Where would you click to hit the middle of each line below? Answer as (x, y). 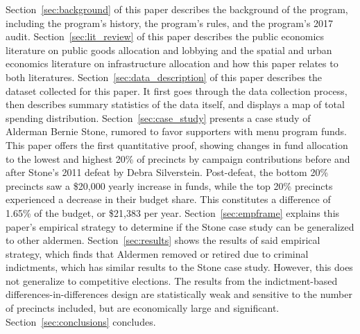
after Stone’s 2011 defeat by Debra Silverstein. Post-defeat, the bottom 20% (167, 172)
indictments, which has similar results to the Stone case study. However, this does (179, 267)
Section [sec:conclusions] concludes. (81, 321)
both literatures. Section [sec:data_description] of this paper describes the (164, 77)
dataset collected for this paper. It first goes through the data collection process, (177, 90)
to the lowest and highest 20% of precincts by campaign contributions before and (178, 158)
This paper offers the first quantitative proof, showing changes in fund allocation (177, 144)
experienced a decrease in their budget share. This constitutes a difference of (168, 199)
